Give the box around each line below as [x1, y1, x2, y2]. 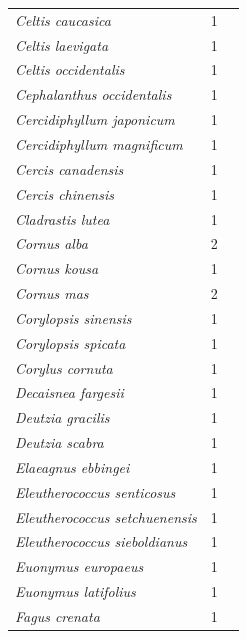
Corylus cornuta [15, 357, 113, 378]
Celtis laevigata [15, 34, 109, 55]
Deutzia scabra [15, 432, 104, 453]
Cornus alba [15, 233, 88, 254]
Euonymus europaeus [15, 556, 144, 577]
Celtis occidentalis [15, 59, 125, 80]
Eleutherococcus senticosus [15, 481, 176, 502]
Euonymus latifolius [15, 581, 136, 602]
